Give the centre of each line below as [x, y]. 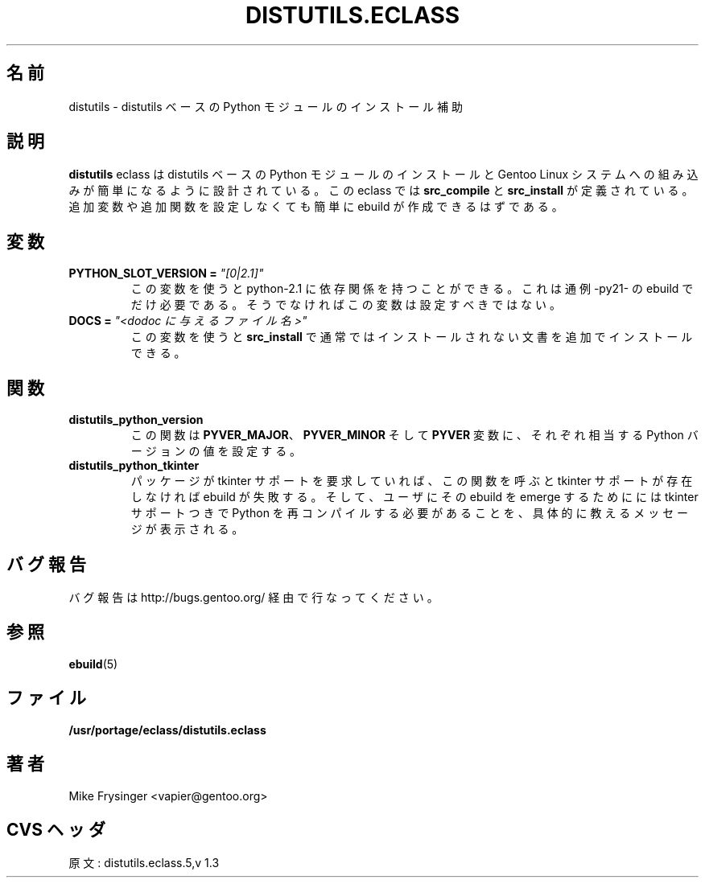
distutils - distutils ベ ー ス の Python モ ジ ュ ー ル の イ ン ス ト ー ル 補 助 [266, 106]
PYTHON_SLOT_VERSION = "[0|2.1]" [166, 273]
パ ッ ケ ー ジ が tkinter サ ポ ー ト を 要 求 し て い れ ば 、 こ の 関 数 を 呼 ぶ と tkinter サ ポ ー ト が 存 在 [412, 481]
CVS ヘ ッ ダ [56, 829]
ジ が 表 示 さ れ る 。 [187, 529]
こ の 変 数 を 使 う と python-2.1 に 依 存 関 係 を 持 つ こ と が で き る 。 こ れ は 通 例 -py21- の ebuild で [412, 289]
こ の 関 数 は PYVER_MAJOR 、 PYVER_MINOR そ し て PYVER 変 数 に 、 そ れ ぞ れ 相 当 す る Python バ [414, 435]
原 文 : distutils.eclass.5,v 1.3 [144, 863]
